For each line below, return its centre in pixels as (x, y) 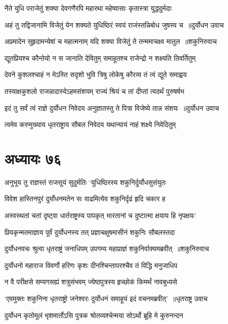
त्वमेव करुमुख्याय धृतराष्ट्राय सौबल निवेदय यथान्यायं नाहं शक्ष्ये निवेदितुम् (90, 124)
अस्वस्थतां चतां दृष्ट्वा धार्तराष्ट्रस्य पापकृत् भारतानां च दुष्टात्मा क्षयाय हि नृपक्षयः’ (101, 215)
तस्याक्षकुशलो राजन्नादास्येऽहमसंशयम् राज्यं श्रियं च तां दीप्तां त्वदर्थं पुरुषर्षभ (95, 91)
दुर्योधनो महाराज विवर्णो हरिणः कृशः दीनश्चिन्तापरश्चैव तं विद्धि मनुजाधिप (91, 265)
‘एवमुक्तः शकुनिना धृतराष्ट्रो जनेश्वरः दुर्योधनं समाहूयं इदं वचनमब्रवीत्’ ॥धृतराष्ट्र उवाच (106, 299)
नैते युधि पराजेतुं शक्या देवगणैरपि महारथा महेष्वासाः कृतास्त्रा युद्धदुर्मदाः (88, 8)
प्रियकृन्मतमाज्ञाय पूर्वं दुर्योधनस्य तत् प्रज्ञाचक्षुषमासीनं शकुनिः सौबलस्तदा (90, 232)
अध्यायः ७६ (33, 158)
